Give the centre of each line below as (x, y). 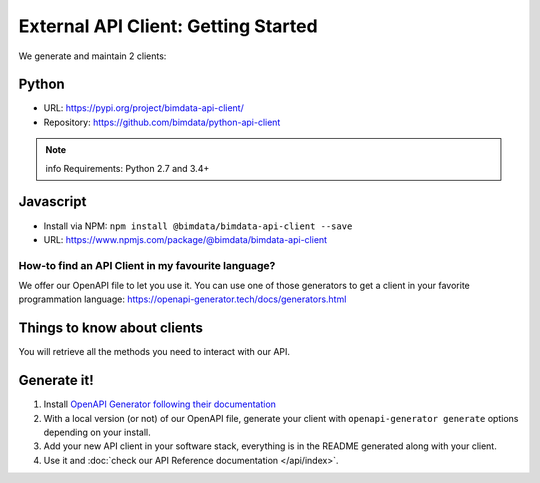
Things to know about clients (111, 328)
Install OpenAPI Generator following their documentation (160, 404)
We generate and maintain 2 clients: (92, 56)
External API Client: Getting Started (168, 26)
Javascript (52, 201)
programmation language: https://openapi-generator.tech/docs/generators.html (182, 299)
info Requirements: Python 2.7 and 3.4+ (127, 168)
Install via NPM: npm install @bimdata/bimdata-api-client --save (198, 226)
